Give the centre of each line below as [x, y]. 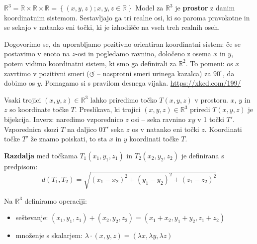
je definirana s [203, 155]
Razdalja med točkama [41, 155]
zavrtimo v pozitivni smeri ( [47, 73]
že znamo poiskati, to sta [69, 139]
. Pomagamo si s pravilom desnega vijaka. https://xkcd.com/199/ [141, 83]
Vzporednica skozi [31, 129]
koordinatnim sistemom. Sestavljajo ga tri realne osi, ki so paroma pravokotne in [127, 17]
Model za [149, 7]
